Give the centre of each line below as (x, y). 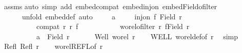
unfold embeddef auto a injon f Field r (102, 16)
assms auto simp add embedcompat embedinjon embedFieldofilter (110, 6)
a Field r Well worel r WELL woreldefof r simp (137, 36)
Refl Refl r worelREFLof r (53, 46)
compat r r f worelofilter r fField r (113, 26)
